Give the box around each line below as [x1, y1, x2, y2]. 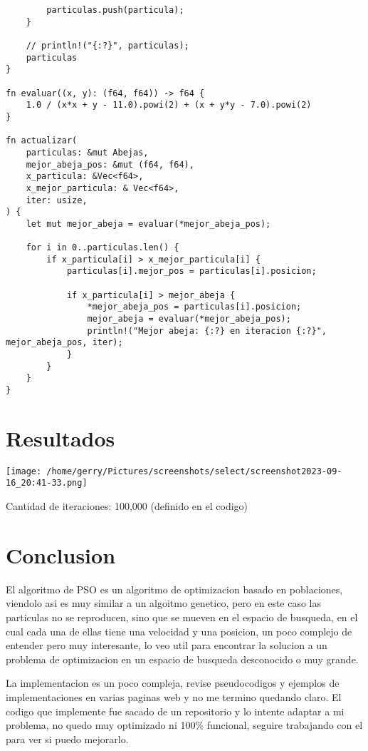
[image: [6, 466, 42, 476]
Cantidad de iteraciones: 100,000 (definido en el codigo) [6, 499, 248, 514]
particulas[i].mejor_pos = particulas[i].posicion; [66, 266, 317, 277]
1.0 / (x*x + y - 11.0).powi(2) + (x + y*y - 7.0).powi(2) [26, 100, 312, 111]
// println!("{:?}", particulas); [26, 40, 189, 51]
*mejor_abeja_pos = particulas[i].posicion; [87, 302, 302, 312]
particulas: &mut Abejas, [26, 147, 149, 158]
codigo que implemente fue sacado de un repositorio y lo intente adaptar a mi [6, 703, 345, 718]
